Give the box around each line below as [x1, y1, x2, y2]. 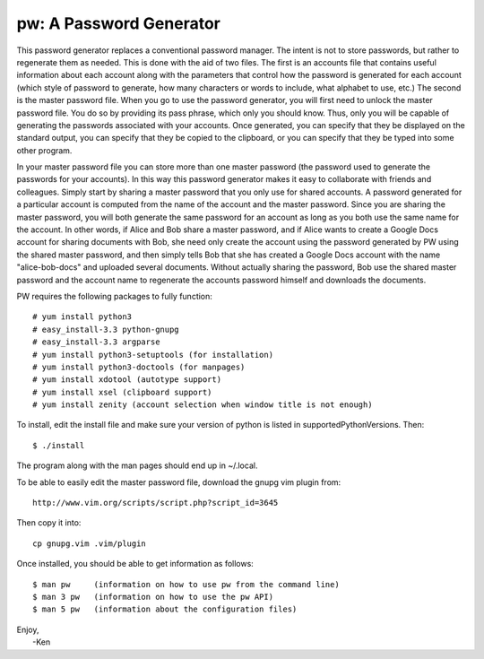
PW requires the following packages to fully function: [16, 290, 212, 301]
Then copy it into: [16, 517, 82, 528]
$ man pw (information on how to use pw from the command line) [32, 579, 340, 589]
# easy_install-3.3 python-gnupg [32, 324, 179, 334]
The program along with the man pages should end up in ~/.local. [16, 460, 258, 471]
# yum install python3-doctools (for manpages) [32, 361, 246, 372]
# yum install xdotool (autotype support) [32, 375, 222, 385]
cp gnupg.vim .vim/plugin [32, 538, 147, 549]
